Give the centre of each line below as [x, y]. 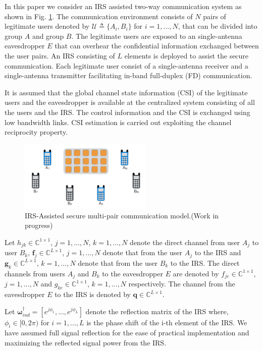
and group [48, 36]
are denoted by [196, 273]
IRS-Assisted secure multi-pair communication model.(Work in [122, 215]
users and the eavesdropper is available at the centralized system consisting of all [130, 102]
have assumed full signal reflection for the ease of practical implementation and [127, 333]
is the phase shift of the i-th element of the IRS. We [167, 322]
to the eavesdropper [133, 273]
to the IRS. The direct [205, 262]
